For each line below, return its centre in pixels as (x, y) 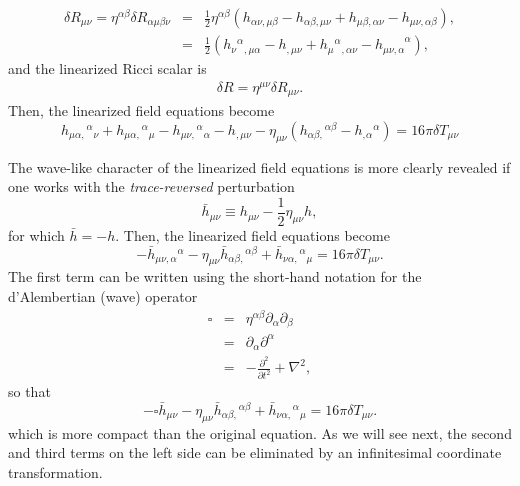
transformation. (55, 471)
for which (36, 234)
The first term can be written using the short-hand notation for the (215, 276)
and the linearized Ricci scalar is (107, 68)
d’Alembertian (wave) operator (103, 296)
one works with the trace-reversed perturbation (151, 186)
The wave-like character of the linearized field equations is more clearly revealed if (259, 166)
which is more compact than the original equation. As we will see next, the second (260, 432)
